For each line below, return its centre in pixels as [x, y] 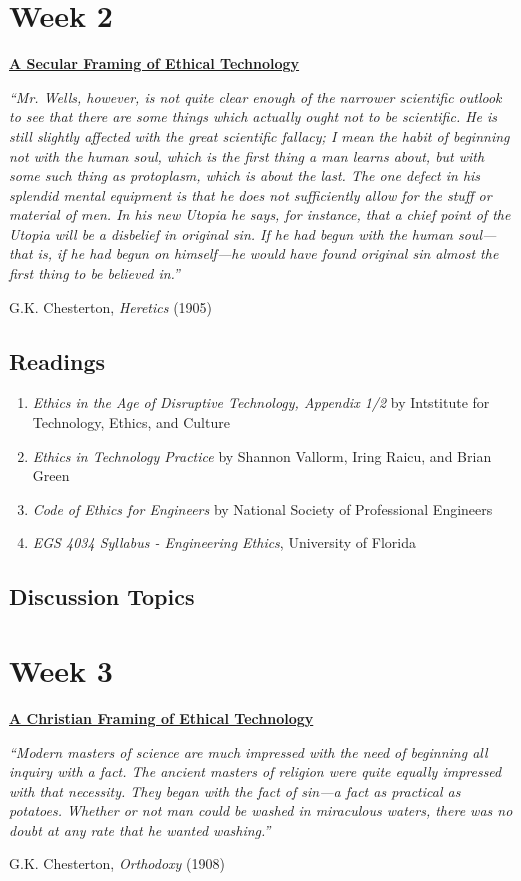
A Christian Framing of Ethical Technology [161, 717]
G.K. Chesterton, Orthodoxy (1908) [117, 863]
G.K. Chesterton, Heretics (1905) [111, 306]
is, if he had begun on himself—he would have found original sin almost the [268, 253]
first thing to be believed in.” [94, 273]
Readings [57, 360]
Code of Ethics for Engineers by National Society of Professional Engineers [262, 508]
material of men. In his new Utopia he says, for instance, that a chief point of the [260, 214]
